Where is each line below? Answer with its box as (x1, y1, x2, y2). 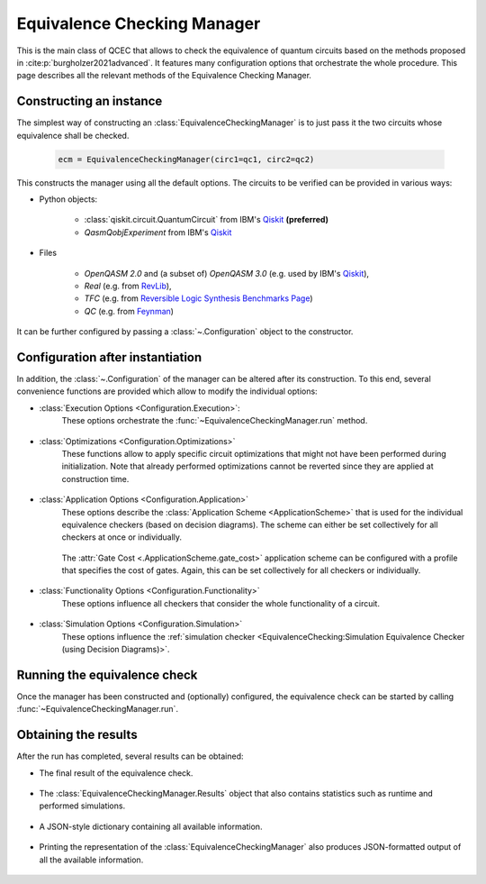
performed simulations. (39, 800, 126, 811)
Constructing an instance (16, 94, 163, 109)
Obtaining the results (16, 727, 139, 743)
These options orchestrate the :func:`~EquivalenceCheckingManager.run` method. (61, 415, 368, 426)
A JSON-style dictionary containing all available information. (39, 821, 263, 832)
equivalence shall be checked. (16, 130, 130, 141)
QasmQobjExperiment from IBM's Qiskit (84, 226, 232, 238)
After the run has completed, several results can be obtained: (16, 751, 244, 761)
